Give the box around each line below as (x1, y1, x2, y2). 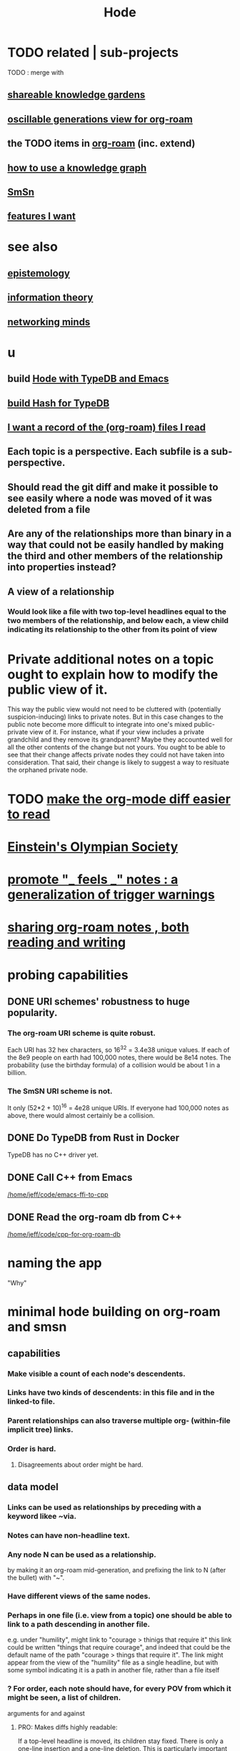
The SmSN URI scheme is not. (7, 1086, 113, 1096)
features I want (7, 210, 76, 222)
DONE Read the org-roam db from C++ (7, 1211, 182, 1223)
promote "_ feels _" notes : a (7, 871, 179, 887)
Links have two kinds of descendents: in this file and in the (7, 1387, 215, 1397)
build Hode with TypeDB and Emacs (7, 373, 169, 385)
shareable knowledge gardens (7, 89, 146, 101)
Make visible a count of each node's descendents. (7, 1369, 186, 1379)
